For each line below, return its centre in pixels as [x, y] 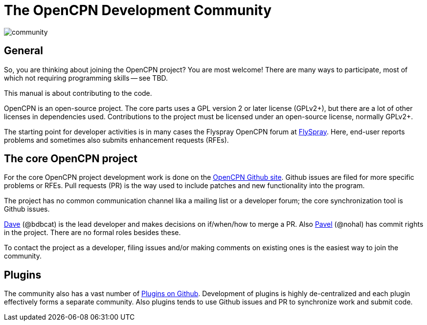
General [24, 51]
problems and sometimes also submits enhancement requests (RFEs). [116, 140]
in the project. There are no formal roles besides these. [92, 233]
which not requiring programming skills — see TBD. [86, 78]
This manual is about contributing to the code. [78, 93]
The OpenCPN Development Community [138, 10]
